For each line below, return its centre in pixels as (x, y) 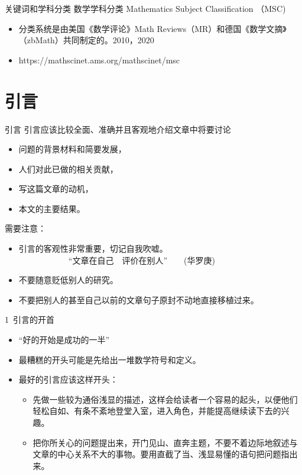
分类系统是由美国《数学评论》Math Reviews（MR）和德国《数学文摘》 (152, 28)
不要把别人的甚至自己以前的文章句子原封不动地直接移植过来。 (139, 299)
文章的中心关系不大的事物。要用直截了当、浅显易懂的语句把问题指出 (165, 454)
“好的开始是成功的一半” (64, 340)
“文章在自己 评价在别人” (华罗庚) (142, 260)
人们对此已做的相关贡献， (68, 169)
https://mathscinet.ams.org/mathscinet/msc (99, 60)
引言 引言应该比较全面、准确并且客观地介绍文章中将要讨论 (118, 129)
